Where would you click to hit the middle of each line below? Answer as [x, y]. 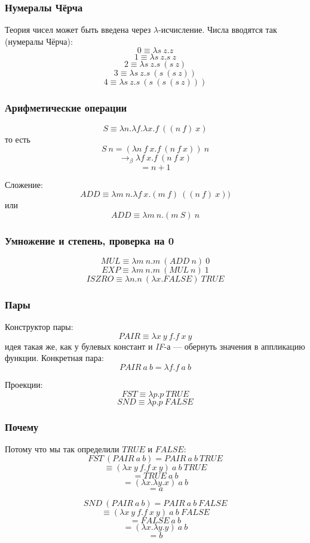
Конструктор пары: [39, 327]
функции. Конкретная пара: [54, 358]
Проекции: [24, 385]
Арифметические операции [66, 108]
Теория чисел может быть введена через [78, 30]
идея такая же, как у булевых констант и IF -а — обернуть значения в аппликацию [155, 346]
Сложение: [24, 184]
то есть [18, 139]
